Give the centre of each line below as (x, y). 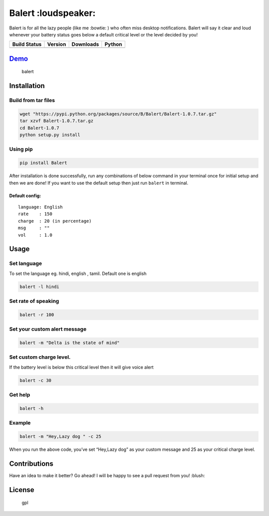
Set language (26, 263)
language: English (41, 207)
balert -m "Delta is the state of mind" (69, 343)
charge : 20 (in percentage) (55, 221)
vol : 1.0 (35, 235)
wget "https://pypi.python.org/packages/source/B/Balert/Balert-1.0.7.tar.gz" (118, 114)
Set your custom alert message (48, 329)
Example (20, 423)
